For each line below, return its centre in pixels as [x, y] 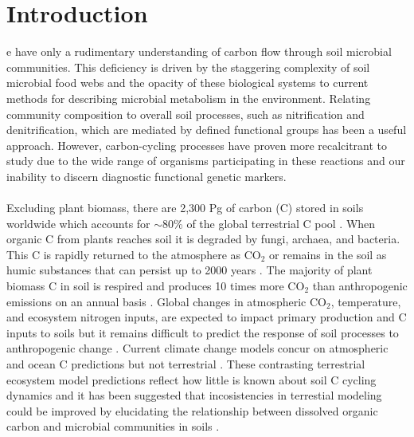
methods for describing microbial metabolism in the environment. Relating [189, 98]
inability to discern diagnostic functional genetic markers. [146, 176]
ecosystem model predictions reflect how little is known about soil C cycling [191, 379]
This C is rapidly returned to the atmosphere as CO [134, 254]
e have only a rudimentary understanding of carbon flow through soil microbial [199, 51]
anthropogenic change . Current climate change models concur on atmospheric [197, 348]
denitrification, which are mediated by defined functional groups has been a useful [207, 130]
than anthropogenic [360, 286]
